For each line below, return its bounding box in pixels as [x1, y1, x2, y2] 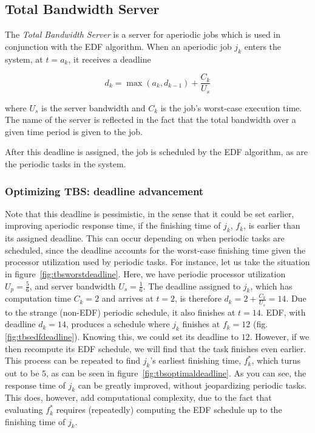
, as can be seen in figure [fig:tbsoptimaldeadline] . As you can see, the [46, 367, 307, 379]
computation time [5, 292, 71, 305]
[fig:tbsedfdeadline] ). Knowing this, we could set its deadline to [5, 330, 239, 343]
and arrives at [101, 292, 154, 305]
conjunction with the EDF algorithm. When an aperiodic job [5, 40, 232, 52]
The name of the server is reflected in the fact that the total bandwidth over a [5, 113, 296, 126]
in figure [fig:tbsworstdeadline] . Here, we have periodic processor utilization [5, 268, 286, 280]
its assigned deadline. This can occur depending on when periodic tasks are [5, 232, 285, 244]
